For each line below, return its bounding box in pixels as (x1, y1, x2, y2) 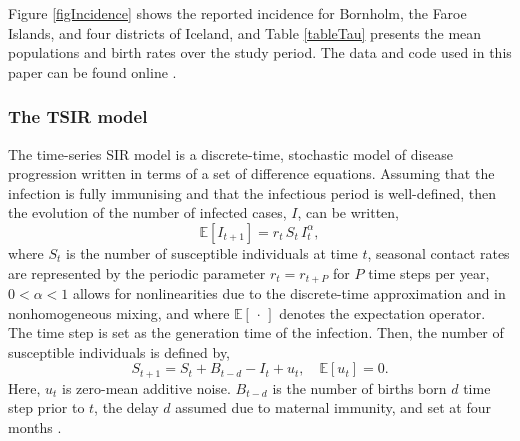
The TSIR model (8, 104, 148, 129)
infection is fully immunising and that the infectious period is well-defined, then (8, 182, 497, 203)
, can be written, (297, 202, 400, 223)
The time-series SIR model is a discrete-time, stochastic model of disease (8, 143, 453, 164)
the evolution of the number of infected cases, (8, 202, 287, 223)
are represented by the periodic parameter (8, 262, 266, 283)
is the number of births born (272, 377, 447, 398)
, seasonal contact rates (367, 242, 510, 263)
